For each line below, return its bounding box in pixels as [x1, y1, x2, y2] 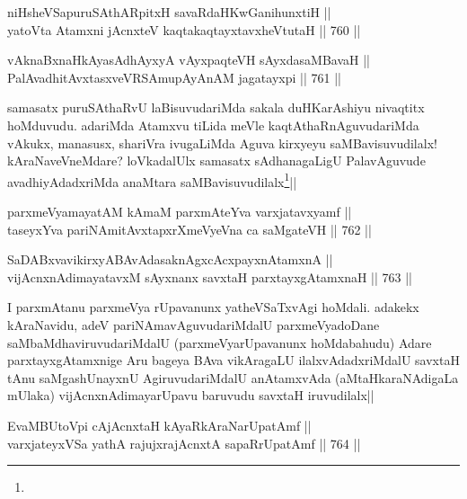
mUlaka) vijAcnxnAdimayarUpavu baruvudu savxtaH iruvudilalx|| [7, 386, 374, 405]
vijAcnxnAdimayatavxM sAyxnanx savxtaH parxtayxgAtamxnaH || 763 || [7, 267, 412, 286]
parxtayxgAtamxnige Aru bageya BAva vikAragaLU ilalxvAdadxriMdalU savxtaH [7, 351, 460, 370]
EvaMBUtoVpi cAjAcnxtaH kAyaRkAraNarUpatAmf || [7, 415, 312, 434]
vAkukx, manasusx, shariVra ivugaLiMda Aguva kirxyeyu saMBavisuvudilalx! [7, 133, 437, 152]
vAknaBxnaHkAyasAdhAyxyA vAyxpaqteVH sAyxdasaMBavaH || [7, 50, 370, 69]
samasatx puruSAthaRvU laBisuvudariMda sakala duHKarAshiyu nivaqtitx [7, 98, 425, 117]
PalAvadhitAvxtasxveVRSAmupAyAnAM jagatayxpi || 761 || [7, 67, 341, 86]
